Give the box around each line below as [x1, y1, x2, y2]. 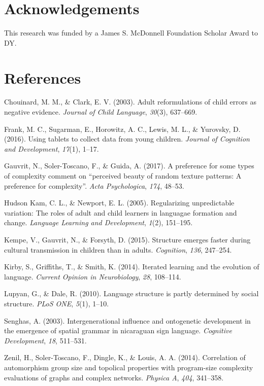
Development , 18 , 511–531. [4, 335, 87, 345]
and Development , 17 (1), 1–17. [4, 143, 99, 154]
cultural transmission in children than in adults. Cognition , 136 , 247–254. [4, 244, 232, 255]
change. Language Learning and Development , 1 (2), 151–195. [4, 217, 193, 228]
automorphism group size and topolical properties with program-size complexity [4, 362, 253, 372]
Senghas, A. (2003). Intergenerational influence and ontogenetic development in [4, 315, 251, 326]
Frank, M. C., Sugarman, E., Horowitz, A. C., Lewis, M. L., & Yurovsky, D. [4, 123, 241, 134]
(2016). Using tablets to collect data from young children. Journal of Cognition [4, 133, 250, 144]
